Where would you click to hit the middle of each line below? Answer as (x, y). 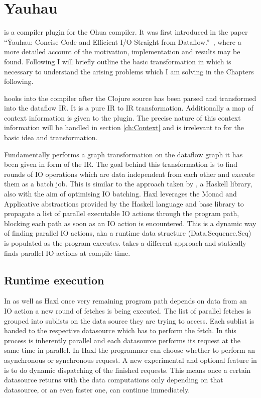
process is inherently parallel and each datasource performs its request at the (122, 340)
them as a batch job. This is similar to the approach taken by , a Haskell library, (128, 184)
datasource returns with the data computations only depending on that (114, 380)
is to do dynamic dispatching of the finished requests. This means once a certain (127, 370)
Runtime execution (54, 280)
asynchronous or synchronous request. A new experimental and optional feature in (130, 360)
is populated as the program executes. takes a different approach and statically (125, 243)
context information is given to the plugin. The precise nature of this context (122, 117)
